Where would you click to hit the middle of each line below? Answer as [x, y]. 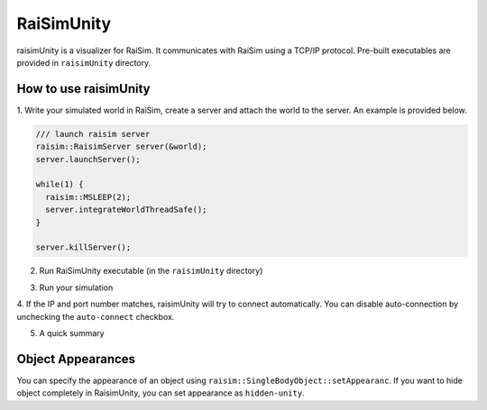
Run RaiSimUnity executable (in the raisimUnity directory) [151, 271]
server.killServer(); [83, 247]
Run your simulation [76, 287]
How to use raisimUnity [83, 89]
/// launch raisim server [93, 134]
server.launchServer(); [88, 159]
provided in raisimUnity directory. [84, 62]
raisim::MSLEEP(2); [88, 197]
